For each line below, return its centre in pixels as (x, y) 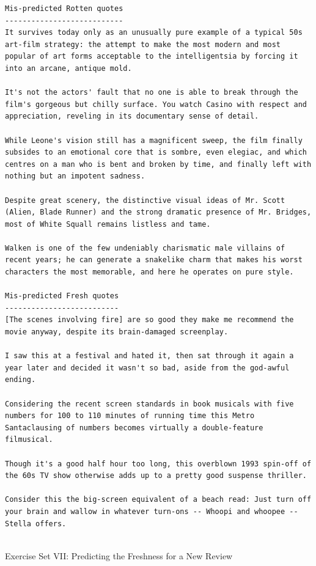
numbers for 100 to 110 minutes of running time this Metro (130, 416)
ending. (20, 380)
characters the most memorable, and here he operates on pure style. (149, 272)
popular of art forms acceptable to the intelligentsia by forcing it (152, 57)
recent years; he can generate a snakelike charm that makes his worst (154, 260)
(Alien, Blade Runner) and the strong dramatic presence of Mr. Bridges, (158, 212)
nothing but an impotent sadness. (75, 176)
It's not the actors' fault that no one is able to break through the (152, 93)
